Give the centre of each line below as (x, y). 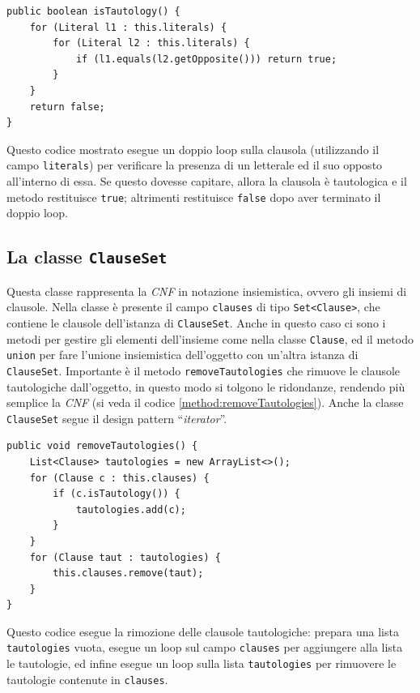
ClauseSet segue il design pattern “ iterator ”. (117, 418)
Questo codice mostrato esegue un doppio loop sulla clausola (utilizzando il (193, 149)
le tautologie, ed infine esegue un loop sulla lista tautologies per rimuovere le (202, 663)
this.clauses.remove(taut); (128, 573)
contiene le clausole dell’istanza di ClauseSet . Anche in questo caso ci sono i (196, 322)
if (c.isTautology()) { (117, 494)
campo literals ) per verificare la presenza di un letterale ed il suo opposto (195, 165)
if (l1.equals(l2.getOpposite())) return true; (206, 59)
